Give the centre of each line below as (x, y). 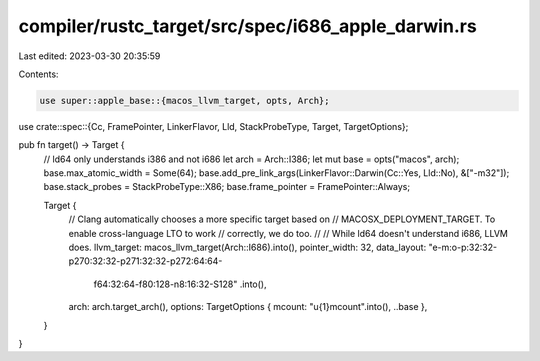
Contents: (38, 74)
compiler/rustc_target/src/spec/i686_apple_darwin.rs (247, 26)
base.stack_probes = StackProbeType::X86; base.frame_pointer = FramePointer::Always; (226, 187)
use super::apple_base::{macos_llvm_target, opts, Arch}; (184, 100)
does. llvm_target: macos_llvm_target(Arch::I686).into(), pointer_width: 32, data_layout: (247, 247)
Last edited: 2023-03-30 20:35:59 (89, 56)
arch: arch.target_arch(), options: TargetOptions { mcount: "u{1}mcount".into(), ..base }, (248, 307)
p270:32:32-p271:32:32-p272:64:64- (145, 261)
